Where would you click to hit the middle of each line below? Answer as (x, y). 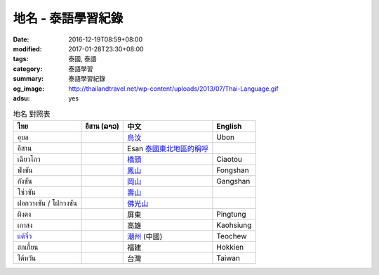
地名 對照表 (32, 114)
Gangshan (233, 181)
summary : (28, 79)
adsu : (22, 98)
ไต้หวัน (27, 258)
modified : (27, 49)
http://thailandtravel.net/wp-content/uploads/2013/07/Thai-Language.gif (173, 89)
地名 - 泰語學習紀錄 (68, 18)
